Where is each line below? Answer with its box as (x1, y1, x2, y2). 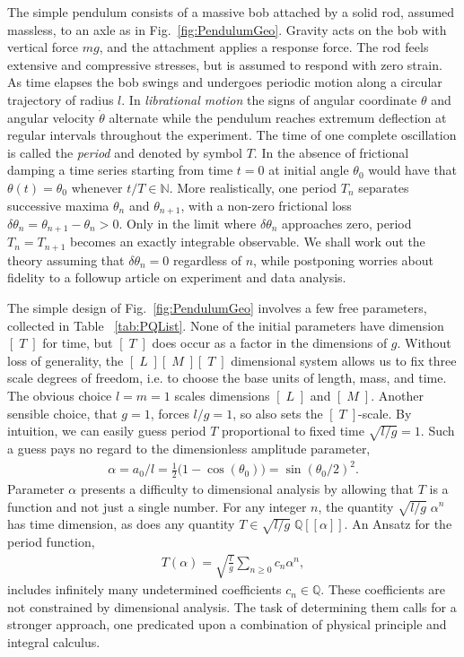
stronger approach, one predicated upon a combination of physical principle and (7, 615, 447, 634)
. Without (397, 333, 451, 352)
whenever (71, 177, 123, 196)
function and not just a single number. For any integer (7, 497, 307, 515)
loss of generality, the (7, 350, 124, 369)
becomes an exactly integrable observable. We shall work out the (70, 232, 425, 251)
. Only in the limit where (118, 213, 257, 232)
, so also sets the (232, 403, 323, 422)
